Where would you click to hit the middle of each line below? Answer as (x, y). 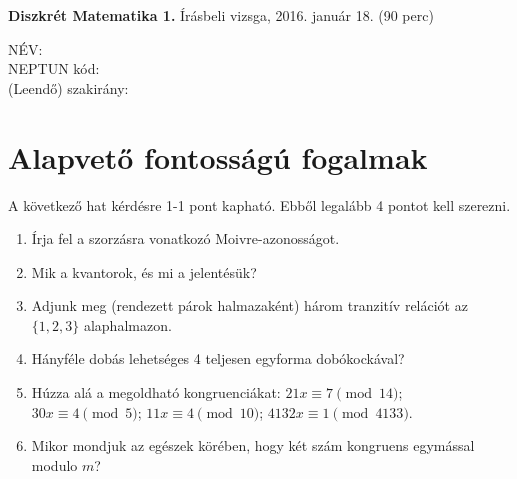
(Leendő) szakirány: (68, 87)
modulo (54, 464)
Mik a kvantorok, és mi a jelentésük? (144, 271)
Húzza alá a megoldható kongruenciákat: (156, 392)
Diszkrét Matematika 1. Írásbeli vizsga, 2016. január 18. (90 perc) (221, 15)
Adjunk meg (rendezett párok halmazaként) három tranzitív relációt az (249, 305)
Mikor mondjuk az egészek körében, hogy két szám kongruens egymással (253, 445)
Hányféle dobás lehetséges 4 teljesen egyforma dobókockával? (218, 358)
